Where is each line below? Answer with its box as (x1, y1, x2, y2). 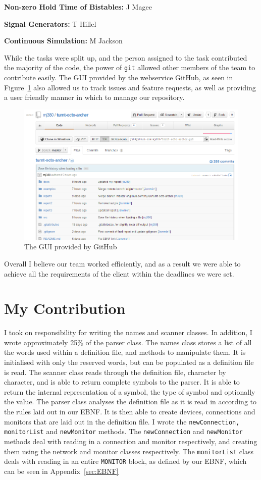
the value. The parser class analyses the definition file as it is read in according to (4, 396, 256, 407)
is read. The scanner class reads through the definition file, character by (4, 366, 226, 377)
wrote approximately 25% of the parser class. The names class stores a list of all (4, 337, 252, 347)
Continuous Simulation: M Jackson (4, 35, 123, 46)
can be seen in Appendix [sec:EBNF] (4, 465, 119, 476)
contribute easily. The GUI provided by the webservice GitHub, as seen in (4, 72, 233, 83)
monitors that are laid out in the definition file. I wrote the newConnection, (4, 416, 240, 426)
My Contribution (4, 298, 126, 318)
